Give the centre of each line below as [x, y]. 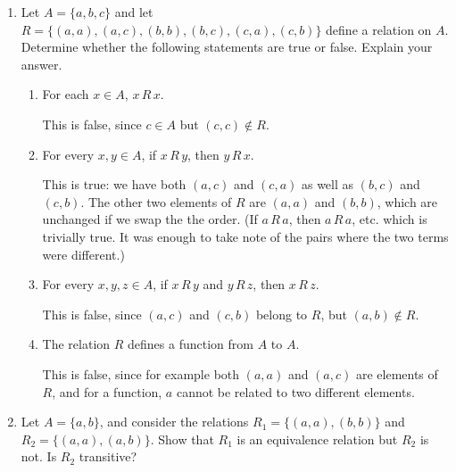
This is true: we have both [114, 184]
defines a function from [191, 344]
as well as [327, 184]
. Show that [182, 439]
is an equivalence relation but [317, 439]
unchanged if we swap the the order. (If [150, 219]
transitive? [108, 456]
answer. [41, 64]
